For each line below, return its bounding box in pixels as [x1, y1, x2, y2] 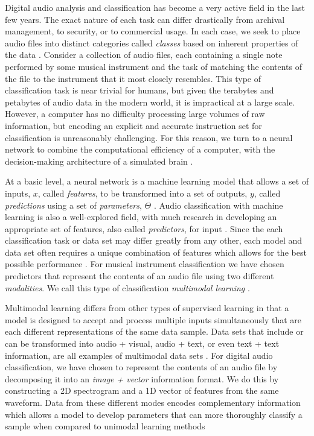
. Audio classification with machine [153, 198, 283, 211]
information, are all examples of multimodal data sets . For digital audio [5, 349, 273, 361]
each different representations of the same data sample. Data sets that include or [5, 325, 304, 338]
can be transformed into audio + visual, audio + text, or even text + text [5, 337, 280, 350]
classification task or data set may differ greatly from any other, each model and [5, 234, 303, 247]
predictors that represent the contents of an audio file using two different [5, 270, 274, 282]
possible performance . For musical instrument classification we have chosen [5, 257, 284, 270]
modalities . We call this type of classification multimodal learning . [5, 281, 250, 294]
